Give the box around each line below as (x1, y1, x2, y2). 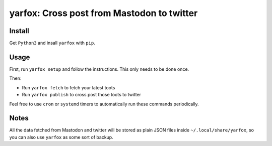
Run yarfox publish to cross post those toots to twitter (22, 92, 141, 98)
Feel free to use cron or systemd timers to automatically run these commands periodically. (9, 101, 199, 107)
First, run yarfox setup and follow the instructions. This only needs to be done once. (9, 66, 189, 72)
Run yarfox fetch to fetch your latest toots (22, 84, 115, 90)
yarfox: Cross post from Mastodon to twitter (9, 8, 198, 19)
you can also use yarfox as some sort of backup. (9, 134, 113, 140)
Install (9, 27, 30, 35)
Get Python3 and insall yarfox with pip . (9, 40, 95, 46)
